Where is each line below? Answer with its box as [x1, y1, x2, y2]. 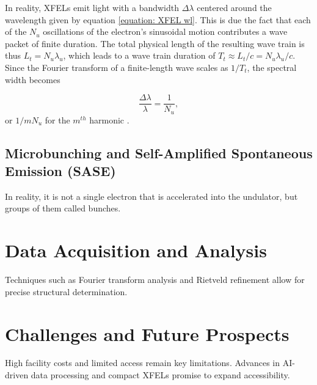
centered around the [197, 1, 272, 13]
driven [5, 369, 29, 381]
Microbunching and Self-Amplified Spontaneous [5, 143, 313, 162]
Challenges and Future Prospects [5, 321, 290, 346]
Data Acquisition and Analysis [5, 238, 267, 263]
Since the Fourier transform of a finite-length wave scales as [5, 61, 228, 73]
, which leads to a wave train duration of [63, 49, 216, 62]
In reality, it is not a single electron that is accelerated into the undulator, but [5, 189, 298, 202]
